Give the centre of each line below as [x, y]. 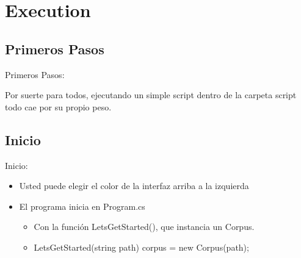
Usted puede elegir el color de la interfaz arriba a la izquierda [134, 186]
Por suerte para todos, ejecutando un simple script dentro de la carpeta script [151, 95]
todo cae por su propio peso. [58, 106]
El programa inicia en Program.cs [82, 206]
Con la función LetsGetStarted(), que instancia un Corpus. [144, 227]
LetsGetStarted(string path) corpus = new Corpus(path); [141, 247]
